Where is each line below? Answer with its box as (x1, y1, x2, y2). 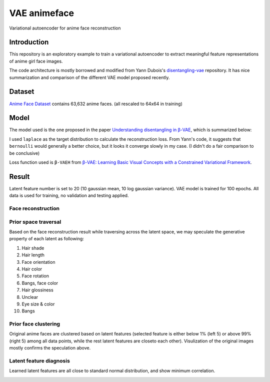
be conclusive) (9, 150, 40, 156)
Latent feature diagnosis (9, 357, 70, 364)
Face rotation (21, 273, 49, 279)
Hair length (21, 252, 45, 258)
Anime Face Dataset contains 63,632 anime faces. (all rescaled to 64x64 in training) (9, 101, 182, 107)
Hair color (21, 266, 42, 272)
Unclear (21, 294, 38, 300)
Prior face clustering (9, 320, 60, 327)
